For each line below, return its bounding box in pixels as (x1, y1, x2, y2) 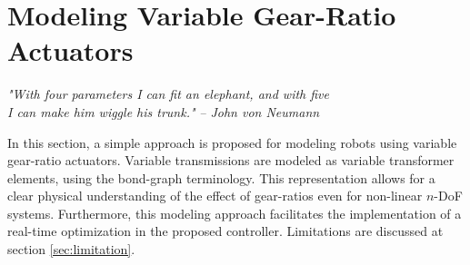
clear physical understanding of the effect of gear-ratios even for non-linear (7, 186, 423, 205)
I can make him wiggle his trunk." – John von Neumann (7, 102, 320, 121)
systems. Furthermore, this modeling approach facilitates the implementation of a (7, 203, 462, 222)
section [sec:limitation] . (7, 240, 135, 259)
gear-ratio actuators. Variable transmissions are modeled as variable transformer (7, 151, 455, 170)
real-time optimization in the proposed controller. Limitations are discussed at (7, 221, 444, 240)
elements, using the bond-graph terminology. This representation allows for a (7, 168, 435, 187)
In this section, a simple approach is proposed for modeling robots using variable (7, 132, 457, 152)
